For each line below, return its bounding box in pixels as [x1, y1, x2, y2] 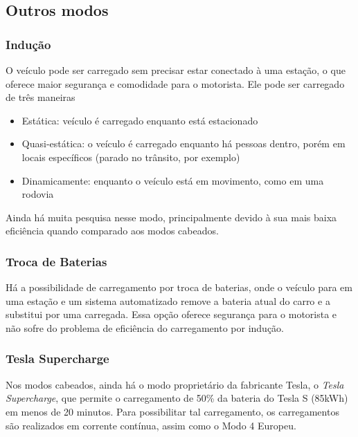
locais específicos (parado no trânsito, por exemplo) [21, 149, 240, 164]
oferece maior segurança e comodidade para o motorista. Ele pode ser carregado [6, 76, 345, 91]
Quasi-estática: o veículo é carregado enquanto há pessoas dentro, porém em [21, 136, 346, 151]
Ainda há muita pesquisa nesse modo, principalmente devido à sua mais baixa [6, 210, 337, 224]
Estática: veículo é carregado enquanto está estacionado [21, 113, 258, 127]
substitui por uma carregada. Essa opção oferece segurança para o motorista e [6, 307, 337, 322]
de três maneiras [6, 90, 75, 104]
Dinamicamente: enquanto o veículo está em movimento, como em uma [21, 173, 324, 187]
